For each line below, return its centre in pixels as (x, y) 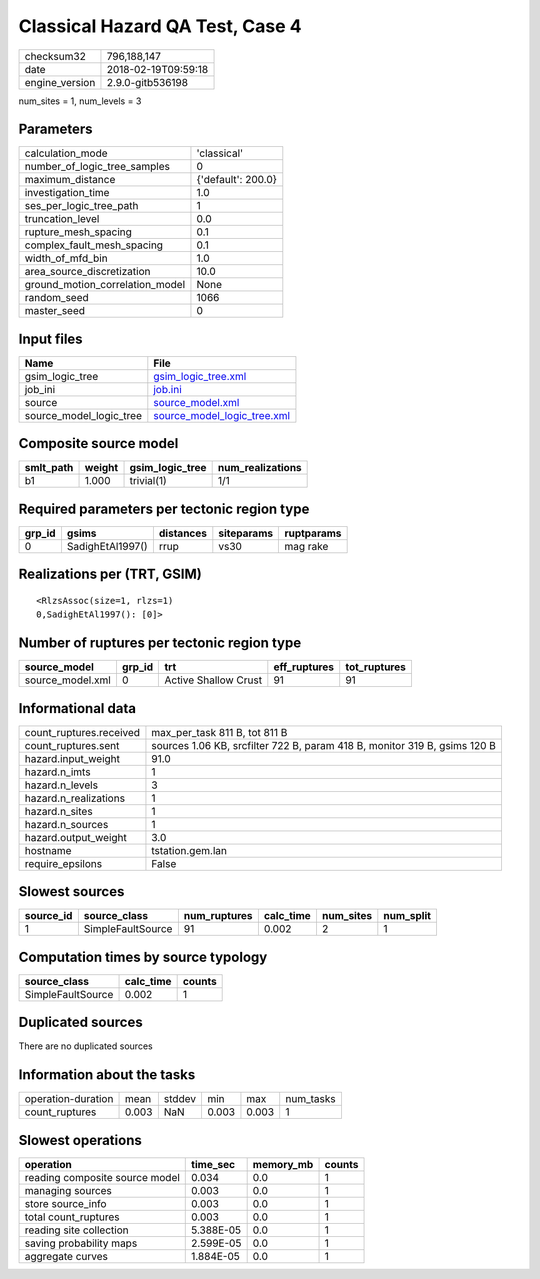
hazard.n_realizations (74, 798)
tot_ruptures (376, 667)
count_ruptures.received (82, 732)
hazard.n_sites (59, 811)
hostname (48, 850)
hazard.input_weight (72, 758)
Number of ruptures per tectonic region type (160, 643)
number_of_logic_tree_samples (97, 167)
